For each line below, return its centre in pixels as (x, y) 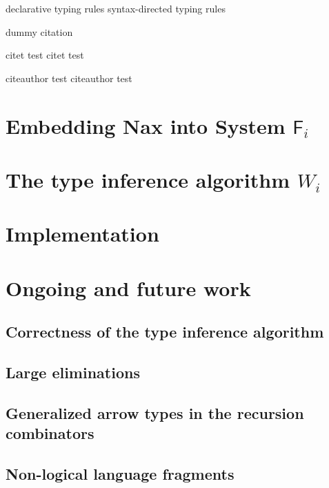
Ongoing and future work (128, 287)
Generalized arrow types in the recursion (155, 412)
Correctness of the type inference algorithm (165, 332)
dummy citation (39, 31)
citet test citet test (45, 55)
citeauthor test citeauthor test (69, 78)
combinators (50, 433)
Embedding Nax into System (146, 125)
